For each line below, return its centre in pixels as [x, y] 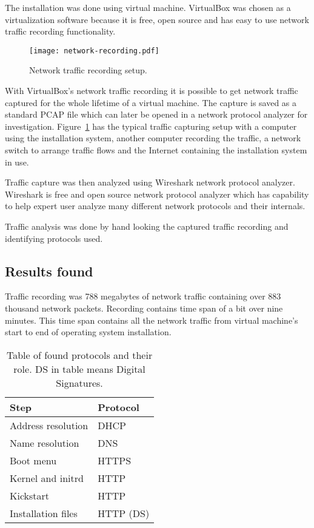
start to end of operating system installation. [88, 332]
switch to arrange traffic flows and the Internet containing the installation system [156, 150]
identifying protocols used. [54, 238]
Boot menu [33, 460]
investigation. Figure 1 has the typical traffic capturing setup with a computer [151, 126]
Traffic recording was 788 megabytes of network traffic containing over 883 [143, 296]
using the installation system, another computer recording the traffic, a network [153, 138]
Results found [49, 271]
